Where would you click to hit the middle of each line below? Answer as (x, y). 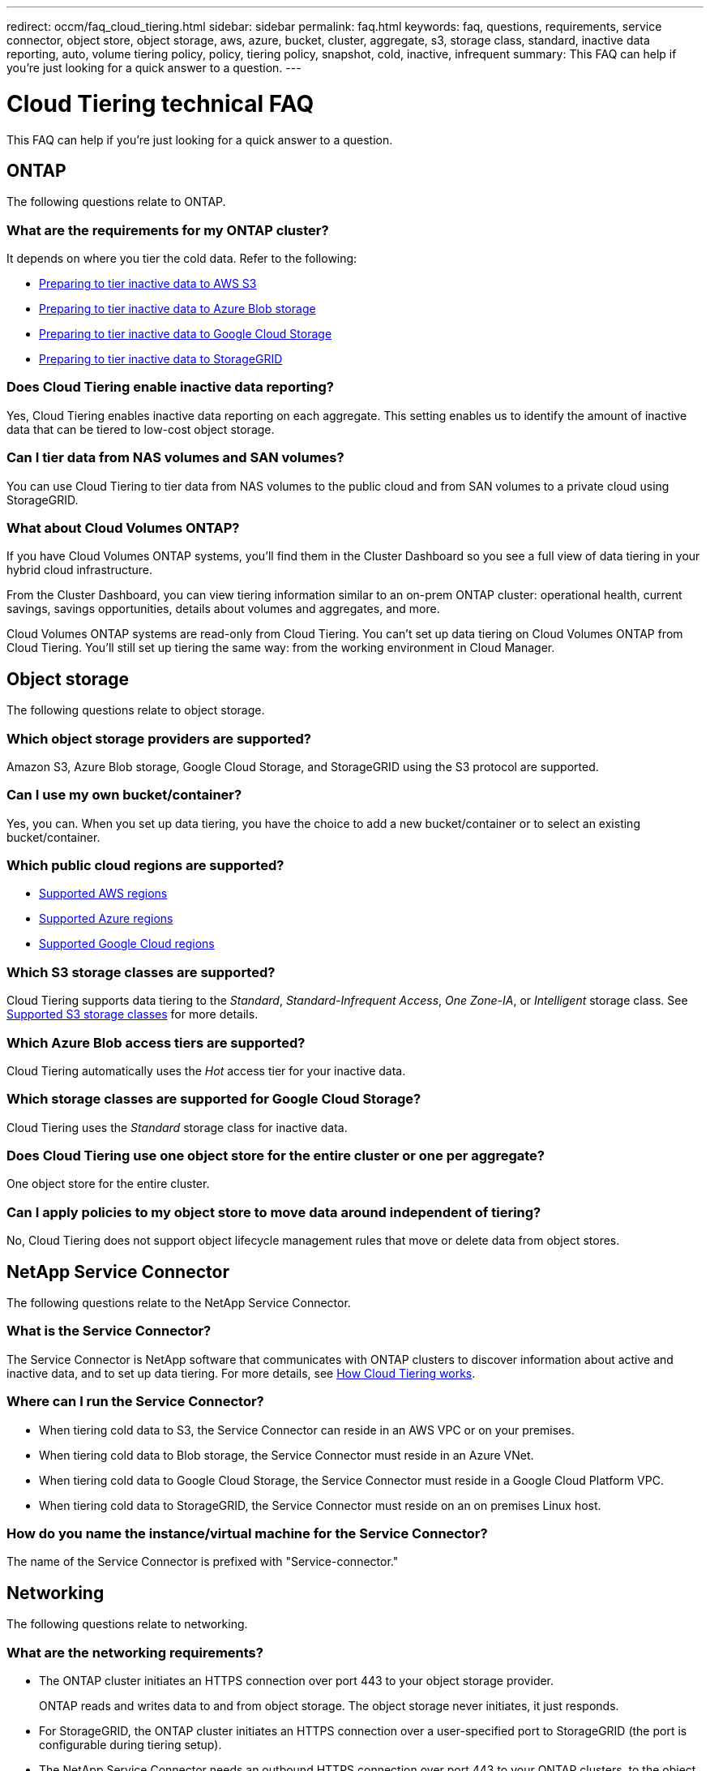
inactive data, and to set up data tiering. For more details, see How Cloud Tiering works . (241, 1373)
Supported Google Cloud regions (127, 944)
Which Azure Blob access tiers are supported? (156, 1042)
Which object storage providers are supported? (159, 738)
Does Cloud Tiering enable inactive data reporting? (171, 387)
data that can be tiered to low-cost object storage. (141, 429)
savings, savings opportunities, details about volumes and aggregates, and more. (223, 609)
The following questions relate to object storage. (136, 710)
